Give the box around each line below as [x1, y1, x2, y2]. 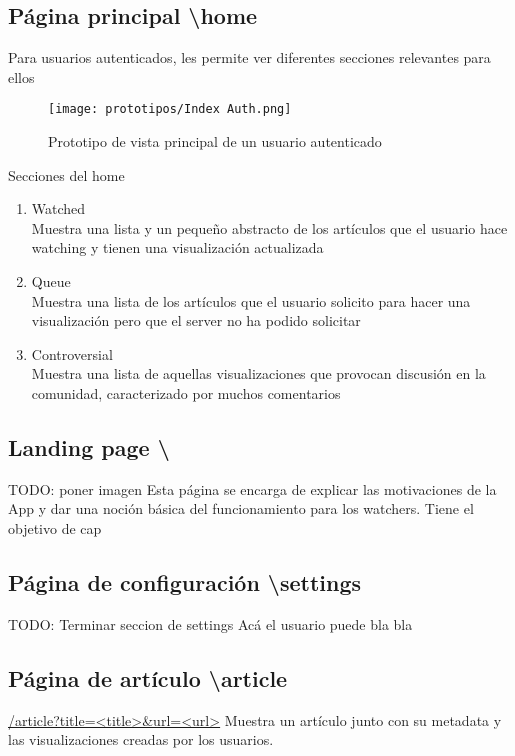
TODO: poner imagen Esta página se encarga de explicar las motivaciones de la [8, 478, 497, 499]
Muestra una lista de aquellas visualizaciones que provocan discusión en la [31, 363, 486, 384]
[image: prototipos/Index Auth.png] [48, 102, 292, 117]
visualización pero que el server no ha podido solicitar [31, 310, 361, 331]
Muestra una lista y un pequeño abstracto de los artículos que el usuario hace [31, 217, 508, 238]
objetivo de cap [8, 517, 102, 538]
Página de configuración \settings [8, 566, 362, 597]
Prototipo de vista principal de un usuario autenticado [48, 131, 382, 152]
